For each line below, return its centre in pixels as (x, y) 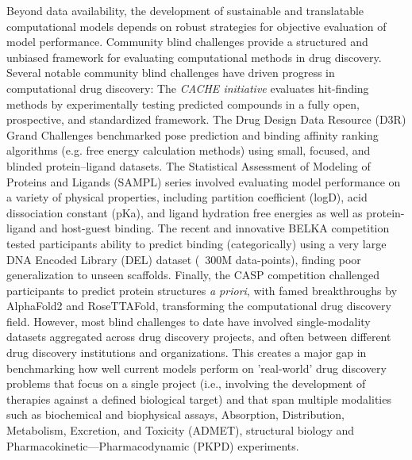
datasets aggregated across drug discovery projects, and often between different (199, 337)
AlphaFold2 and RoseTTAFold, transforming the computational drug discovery (199, 306)
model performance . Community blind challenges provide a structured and (187, 42)
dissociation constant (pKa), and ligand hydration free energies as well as (185, 212)
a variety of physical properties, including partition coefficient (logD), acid (187, 197)
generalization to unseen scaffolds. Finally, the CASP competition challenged (193, 275)
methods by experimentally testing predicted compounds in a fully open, (183, 103)
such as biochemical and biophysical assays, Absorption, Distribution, (175, 414)
